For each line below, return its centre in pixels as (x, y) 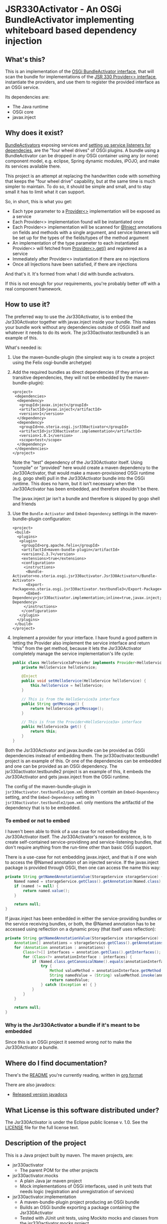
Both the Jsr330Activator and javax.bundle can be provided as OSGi (75, 750)
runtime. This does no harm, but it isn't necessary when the (73, 483)
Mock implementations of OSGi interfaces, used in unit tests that (86, 1186)
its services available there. (33, 166)
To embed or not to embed (38, 821)
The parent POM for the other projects (59, 1170)
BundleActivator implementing (70, 20)
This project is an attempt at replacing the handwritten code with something (83, 176)
